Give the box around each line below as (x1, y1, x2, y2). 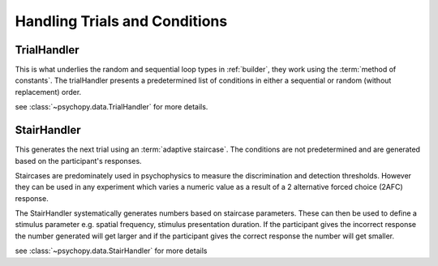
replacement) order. (15, 87, 82, 97)
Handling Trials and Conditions (15, 12, 228, 30)
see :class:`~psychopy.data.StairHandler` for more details (15, 246, 208, 255)
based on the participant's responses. (15, 156, 142, 165)
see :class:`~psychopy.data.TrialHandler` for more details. (15, 102, 208, 112)
